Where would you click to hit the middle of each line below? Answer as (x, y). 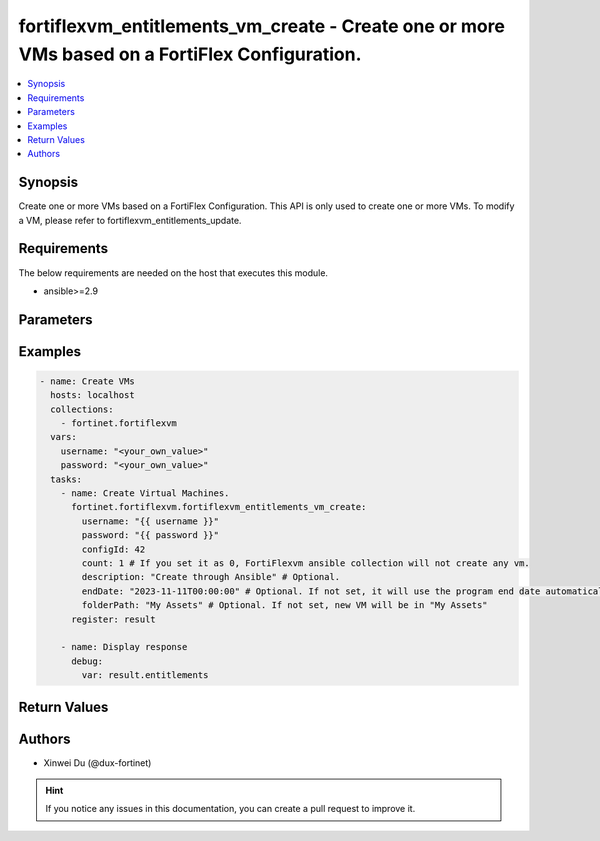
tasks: (66, 479)
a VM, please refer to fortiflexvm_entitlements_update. (130, 220)
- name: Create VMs (87, 381)
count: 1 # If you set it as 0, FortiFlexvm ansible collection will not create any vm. (305, 563)
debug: (87, 661)
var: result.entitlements (145, 675)
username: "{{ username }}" (150, 521)
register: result (114, 619)
